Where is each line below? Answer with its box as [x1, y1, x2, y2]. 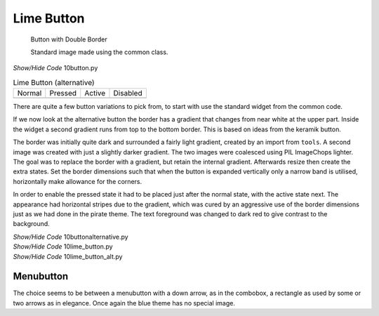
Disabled [113, 88, 143, 98]
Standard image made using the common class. [30, 48, 168, 56]
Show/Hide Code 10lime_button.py [13, 242, 113, 251]
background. [13, 220, 51, 228]
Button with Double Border [30, 35, 108, 44]
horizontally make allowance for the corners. [13, 177, 142, 185]
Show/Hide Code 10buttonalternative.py [13, 232, 129, 241]
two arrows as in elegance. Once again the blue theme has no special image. [13, 298, 235, 307]
